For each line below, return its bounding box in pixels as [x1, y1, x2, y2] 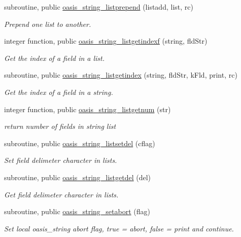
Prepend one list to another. [4, 18, 91, 29]
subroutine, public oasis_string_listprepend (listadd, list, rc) [4, 2, 193, 12]
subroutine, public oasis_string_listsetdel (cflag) [4, 138, 155, 148]
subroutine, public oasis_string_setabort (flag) [4, 206, 150, 217]
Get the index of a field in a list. [4, 52, 105, 63]
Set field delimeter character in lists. [4, 155, 117, 165]
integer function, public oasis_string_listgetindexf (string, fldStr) [4, 36, 208, 46]
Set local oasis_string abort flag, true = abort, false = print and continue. [4, 223, 234, 233]
